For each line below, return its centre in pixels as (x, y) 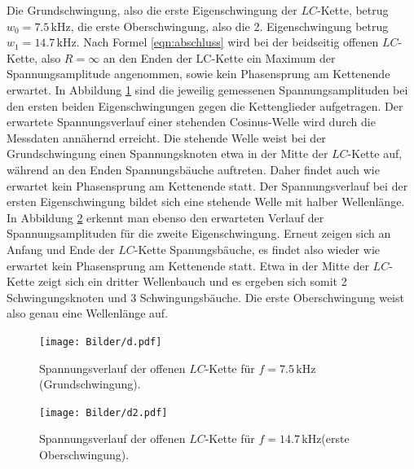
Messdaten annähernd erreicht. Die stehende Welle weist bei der (166, 137)
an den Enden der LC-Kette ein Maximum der (219, 57)
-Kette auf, (375, 153)
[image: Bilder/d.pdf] (101, 342)
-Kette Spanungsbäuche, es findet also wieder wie (257, 249)
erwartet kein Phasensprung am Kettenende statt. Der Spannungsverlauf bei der (207, 185)
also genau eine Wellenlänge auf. (88, 313)
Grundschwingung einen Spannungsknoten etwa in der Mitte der (167, 153)
